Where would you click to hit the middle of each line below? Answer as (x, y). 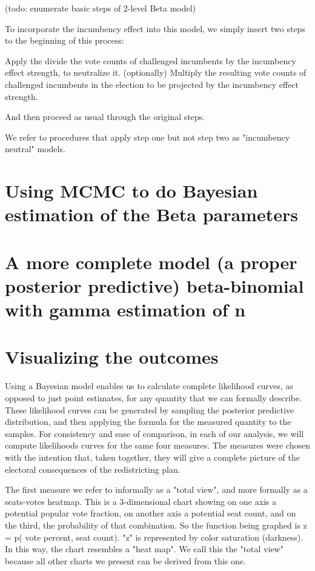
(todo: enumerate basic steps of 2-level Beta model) (101, 8)
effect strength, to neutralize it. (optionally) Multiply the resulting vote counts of (156, 72)
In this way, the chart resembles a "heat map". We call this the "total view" (144, 549)
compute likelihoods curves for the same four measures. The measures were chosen (157, 445)
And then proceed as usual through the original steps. (105, 117)
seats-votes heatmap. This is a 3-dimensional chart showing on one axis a (141, 501)
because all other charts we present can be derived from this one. (125, 560)
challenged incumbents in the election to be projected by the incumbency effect (152, 84)
